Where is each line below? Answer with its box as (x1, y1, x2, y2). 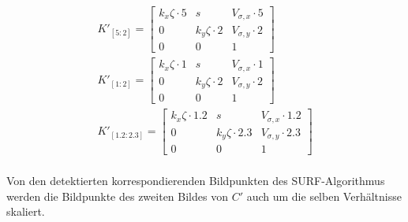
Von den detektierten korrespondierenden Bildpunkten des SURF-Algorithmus (6, 172, 385, 189)
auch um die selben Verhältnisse (246, 187, 402, 204)
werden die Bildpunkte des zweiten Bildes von (6, 187, 228, 204)
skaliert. (6, 203, 45, 220)
